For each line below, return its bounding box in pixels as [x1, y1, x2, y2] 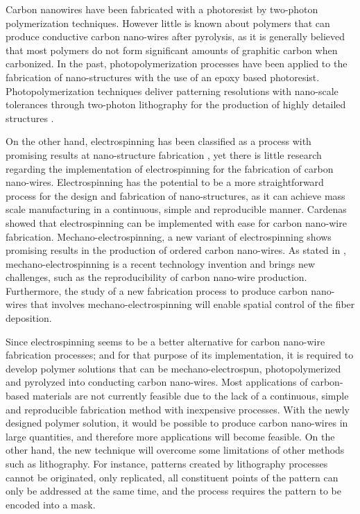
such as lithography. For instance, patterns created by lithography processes [6, 456, 328, 470]
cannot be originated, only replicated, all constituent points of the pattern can [6, 470, 338, 484]
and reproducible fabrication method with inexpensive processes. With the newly [6, 402, 350, 416]
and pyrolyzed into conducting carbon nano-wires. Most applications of [6, 375, 308, 389]
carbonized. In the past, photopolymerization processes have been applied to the [6, 56, 348, 71]
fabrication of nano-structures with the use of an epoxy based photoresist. [6, 69, 320, 84]
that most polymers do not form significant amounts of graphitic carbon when [6, 42, 338, 57]
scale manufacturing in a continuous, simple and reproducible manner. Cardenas [6, 202, 347, 216]
